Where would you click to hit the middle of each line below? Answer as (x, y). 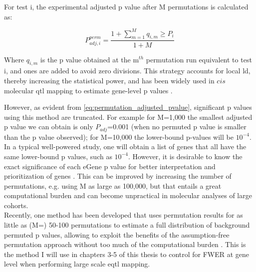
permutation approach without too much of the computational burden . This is (125, 244)
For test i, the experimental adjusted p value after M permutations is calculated (126, 6)
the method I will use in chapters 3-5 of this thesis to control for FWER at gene (127, 254)
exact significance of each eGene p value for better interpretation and (110, 166)
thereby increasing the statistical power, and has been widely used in (109, 80)
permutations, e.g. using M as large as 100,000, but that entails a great (113, 185)
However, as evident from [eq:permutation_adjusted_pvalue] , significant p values (128, 107)
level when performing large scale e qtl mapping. (77, 264)
